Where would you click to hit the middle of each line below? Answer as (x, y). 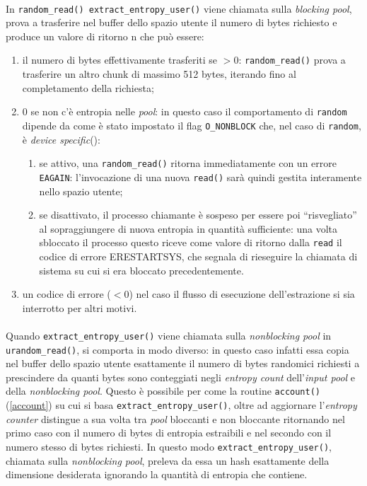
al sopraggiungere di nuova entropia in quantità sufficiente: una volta (188, 228)
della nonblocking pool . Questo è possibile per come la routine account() (163, 391)
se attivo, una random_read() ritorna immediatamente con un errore (188, 163)
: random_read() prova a (292, 60)
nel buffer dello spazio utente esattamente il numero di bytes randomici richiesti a (183, 363)
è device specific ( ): (61, 139)
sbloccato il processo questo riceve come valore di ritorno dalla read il (191, 242)
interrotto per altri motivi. (80, 307)
